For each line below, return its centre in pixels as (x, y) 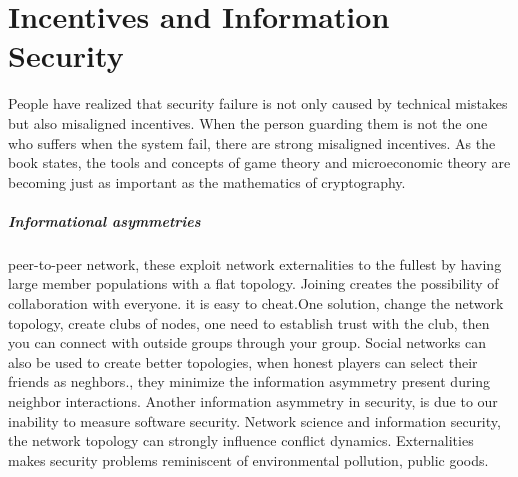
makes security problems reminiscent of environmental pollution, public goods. (248, 459)
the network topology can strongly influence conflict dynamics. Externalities (241, 440)
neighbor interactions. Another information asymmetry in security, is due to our (253, 401)
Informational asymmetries (104, 220)
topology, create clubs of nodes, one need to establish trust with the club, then (249, 322)
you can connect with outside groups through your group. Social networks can (247, 342)
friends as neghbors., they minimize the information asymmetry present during (249, 381)
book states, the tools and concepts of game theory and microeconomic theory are (259, 162)
